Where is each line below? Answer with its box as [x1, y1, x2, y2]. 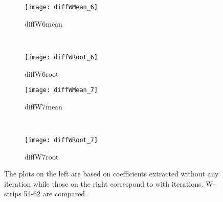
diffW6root [25, 68, 59, 79]
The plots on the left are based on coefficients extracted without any [4, 168, 219, 179]
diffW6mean [25, 18, 62, 29]
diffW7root [25, 151, 59, 162]
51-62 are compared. [24, 188, 87, 199]
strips [4, 188, 21, 199]
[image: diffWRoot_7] [25, 136, 98, 144]
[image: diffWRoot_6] [25, 53, 98, 61]
